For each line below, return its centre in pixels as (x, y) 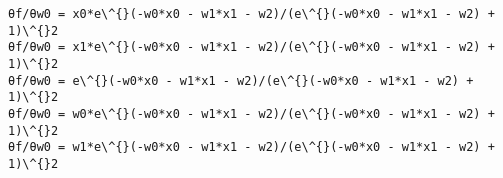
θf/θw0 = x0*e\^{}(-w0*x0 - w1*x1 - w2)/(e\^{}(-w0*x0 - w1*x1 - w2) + (251, 14)
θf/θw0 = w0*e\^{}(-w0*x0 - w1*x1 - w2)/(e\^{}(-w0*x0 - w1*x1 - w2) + (251, 113)
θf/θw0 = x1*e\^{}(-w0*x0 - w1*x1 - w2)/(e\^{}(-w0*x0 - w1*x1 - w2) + (251, 47)
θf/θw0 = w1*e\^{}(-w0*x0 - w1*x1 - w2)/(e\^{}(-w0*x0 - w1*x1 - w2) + (251, 147)
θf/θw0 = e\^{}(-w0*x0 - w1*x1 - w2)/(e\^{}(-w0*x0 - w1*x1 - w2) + (241, 80)
